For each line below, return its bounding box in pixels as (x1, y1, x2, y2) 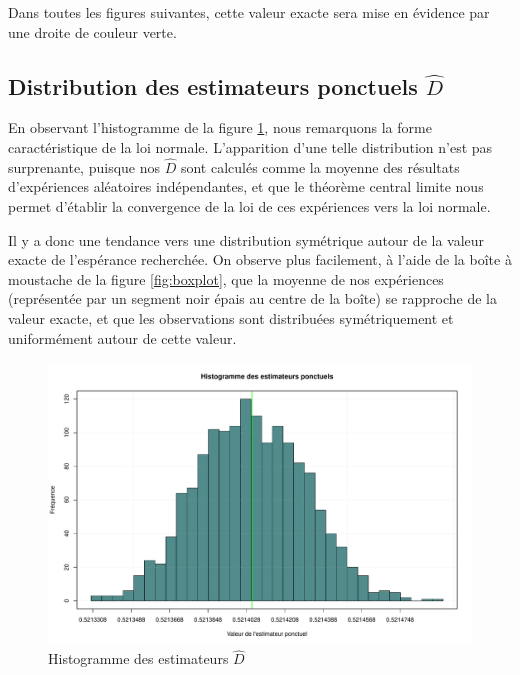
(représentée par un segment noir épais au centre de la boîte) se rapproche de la (8, 288, 497, 309)
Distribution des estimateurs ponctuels (8, 70, 418, 101)
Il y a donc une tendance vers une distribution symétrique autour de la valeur (8, 229, 485, 250)
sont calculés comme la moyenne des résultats (180, 156, 460, 177)
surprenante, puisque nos (8, 156, 160, 177)
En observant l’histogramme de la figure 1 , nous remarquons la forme (8, 117, 432, 138)
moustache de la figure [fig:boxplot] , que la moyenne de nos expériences (8, 268, 444, 289)
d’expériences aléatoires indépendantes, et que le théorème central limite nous (8, 176, 484, 197)
